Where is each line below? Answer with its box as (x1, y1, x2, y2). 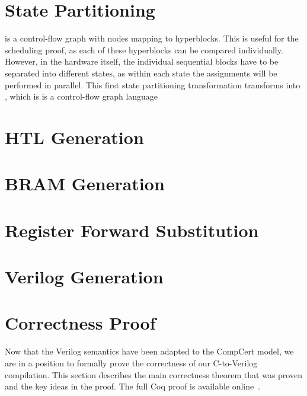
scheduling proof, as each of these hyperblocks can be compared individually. (5, 43, 283, 56)
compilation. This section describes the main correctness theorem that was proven (5, 368, 302, 381)
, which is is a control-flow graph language (5, 90, 158, 103)
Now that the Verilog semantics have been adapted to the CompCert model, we (5, 345, 294, 357)
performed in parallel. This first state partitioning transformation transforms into (5, 78, 300, 91)
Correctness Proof (5, 311, 156, 335)
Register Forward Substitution (5, 218, 259, 242)
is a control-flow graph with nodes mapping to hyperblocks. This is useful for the (5, 32, 299, 44)
